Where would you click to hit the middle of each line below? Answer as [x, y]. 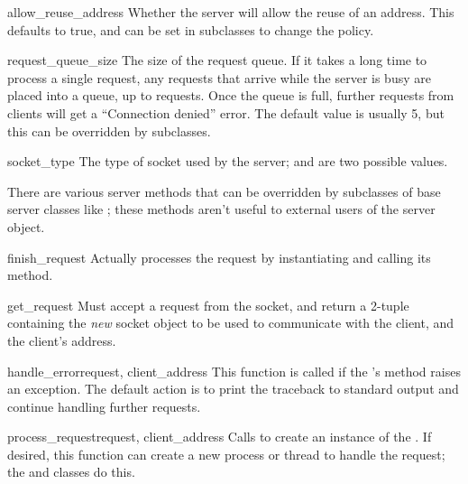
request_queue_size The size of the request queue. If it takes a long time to [217, 60]
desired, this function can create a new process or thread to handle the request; [226, 454]
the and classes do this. [71, 472]
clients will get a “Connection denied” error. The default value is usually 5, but [226, 112]
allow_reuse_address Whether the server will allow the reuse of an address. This [231, 12]
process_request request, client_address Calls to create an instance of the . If [220, 437]
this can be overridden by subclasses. [109, 130]
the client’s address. [62, 340]
